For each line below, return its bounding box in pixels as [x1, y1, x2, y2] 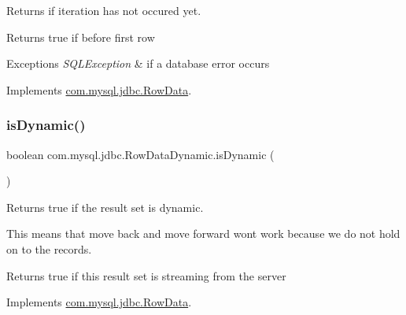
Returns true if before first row [6, 28, 155, 45]
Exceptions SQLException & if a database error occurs [6, 55, 270, 72]
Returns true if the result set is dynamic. [6, 198, 204, 215]
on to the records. [6, 240, 92, 257]
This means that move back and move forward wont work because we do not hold [6, 225, 400, 242]
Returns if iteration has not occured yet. [6, 2, 201, 18]
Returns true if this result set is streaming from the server [6, 267, 286, 283]
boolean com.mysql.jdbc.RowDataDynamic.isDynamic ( [6, 146, 275, 162]
